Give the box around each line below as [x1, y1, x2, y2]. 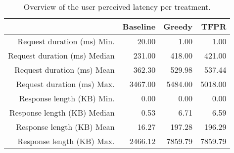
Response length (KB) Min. [19, 92, 115, 104]
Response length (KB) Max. [17, 135, 115, 147]
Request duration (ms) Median [8, 50, 115, 61]
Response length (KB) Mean [16, 121, 115, 132]
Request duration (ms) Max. [16, 78, 115, 90]
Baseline [122, 21, 156, 32]
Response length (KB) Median [9, 107, 115, 118]
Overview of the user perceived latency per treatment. [23, 1, 211, 12]
